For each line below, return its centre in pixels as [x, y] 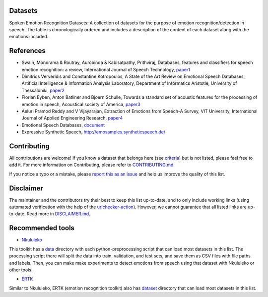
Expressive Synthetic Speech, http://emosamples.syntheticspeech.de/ [94, 132]
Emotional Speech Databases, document [63, 125]
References [27, 51]
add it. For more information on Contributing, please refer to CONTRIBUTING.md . [92, 165]
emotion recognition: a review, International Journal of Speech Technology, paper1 [106, 69]
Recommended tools [42, 228]
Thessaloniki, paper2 [43, 90]
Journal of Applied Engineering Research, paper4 [72, 118]
